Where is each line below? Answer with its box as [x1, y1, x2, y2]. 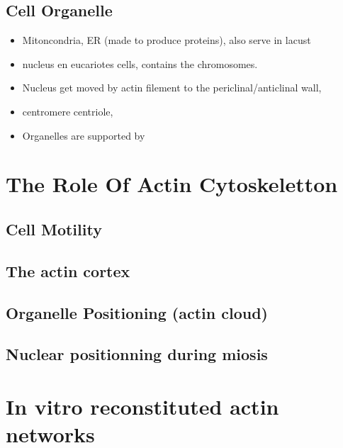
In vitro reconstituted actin [6, 391, 279, 420]
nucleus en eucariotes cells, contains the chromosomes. [22, 56, 258, 71]
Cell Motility [6, 218, 102, 240]
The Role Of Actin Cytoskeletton [6, 169, 338, 198]
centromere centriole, [22, 103, 113, 118]
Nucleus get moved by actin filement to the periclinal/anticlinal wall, [22, 80, 322, 95]
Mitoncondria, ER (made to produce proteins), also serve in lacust [22, 33, 311, 47]
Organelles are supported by [22, 128, 145, 142]
